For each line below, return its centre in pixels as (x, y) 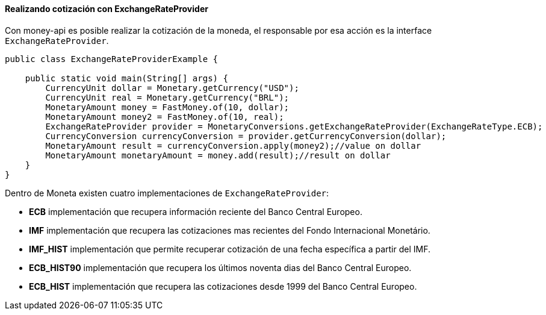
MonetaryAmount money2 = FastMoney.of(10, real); (165, 117)
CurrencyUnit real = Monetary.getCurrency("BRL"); (167, 97)
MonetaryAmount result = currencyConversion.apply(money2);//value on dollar (233, 145)
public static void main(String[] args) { (126, 78)
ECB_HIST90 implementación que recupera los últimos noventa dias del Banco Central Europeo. (220, 267)
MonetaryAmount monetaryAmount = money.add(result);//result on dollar (218, 155)
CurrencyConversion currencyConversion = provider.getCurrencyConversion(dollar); (246, 136)
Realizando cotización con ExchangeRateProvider (107, 9)
